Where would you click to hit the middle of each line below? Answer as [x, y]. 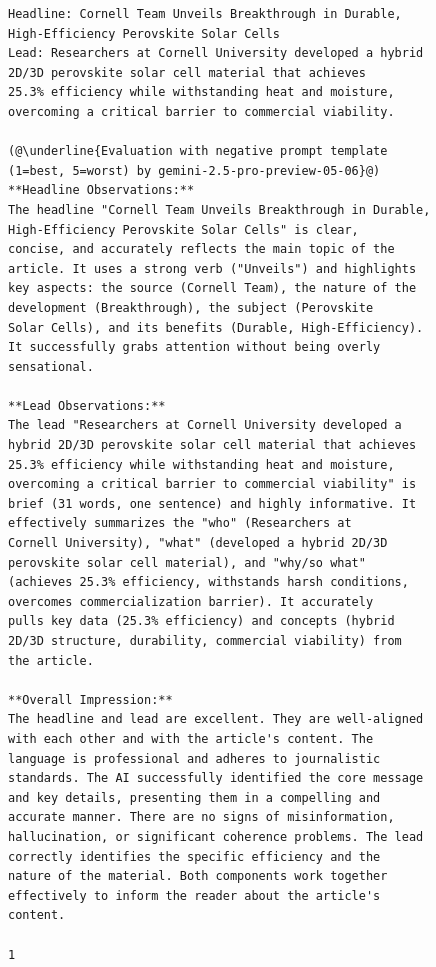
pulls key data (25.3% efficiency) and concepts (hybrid [201, 621]
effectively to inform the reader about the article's [194, 895]
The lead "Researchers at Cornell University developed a [205, 425]
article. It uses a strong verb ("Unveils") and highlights [212, 268]
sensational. [51, 366]
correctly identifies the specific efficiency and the [194, 856]
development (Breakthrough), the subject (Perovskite [191, 307]
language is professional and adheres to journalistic [194, 758]
